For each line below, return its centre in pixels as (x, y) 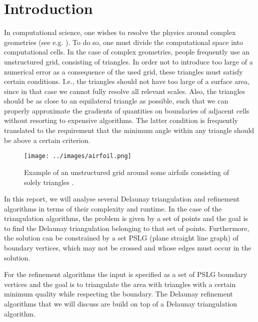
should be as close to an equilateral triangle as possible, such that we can (116, 101)
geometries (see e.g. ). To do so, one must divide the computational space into (123, 42)
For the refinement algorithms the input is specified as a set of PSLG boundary (126, 274)
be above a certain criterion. (47, 140)
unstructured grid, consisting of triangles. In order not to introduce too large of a (128, 61)
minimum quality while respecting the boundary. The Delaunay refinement (118, 294)
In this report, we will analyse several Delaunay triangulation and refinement (122, 199)
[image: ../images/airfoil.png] (78, 156)
